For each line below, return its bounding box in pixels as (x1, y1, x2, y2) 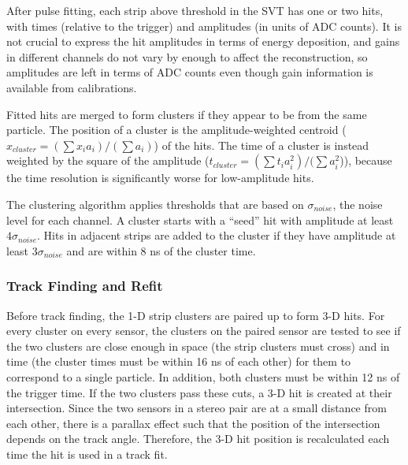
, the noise (332, 195, 383, 212)
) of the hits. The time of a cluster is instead (154, 136, 369, 153)
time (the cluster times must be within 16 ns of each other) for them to (6, 353, 351, 370)
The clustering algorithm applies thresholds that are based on (6, 195, 304, 212)
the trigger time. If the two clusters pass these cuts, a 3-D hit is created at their (6, 384, 392, 400)
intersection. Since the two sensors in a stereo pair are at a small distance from (6, 400, 387, 416)
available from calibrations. (6, 79, 137, 95)
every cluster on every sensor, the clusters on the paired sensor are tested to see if (6, 322, 401, 339)
